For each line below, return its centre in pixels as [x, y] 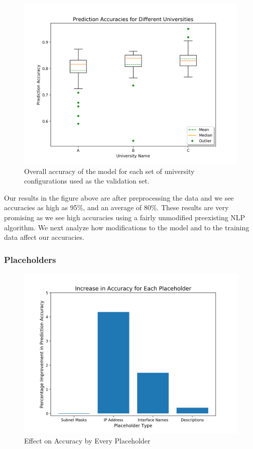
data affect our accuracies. [44, 237]
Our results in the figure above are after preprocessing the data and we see [119, 197]
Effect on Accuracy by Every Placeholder [87, 440]
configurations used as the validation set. [87, 181]
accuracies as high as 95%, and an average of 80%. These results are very [116, 207]
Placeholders [30, 259]
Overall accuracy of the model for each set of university [109, 171]
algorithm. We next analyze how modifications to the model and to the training [127, 227]
